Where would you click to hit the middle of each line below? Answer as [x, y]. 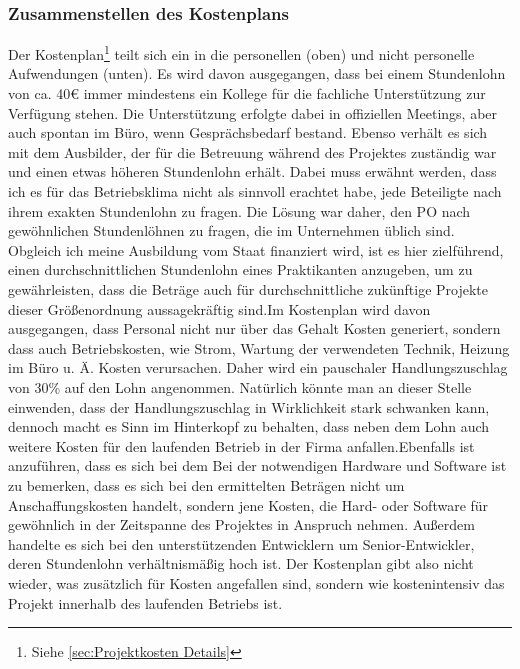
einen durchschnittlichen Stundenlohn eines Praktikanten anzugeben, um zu [240, 269]
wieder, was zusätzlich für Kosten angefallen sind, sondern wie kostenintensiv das [256, 582]
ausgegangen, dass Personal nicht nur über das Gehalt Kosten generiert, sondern [254, 328]
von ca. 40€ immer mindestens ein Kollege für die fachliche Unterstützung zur [247, 93]
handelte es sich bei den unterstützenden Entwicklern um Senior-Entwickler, [241, 543]
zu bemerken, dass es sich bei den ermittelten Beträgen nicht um [206, 484]
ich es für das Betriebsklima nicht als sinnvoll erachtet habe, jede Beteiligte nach [255, 191]
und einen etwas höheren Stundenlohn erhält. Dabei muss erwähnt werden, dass [252, 171]
